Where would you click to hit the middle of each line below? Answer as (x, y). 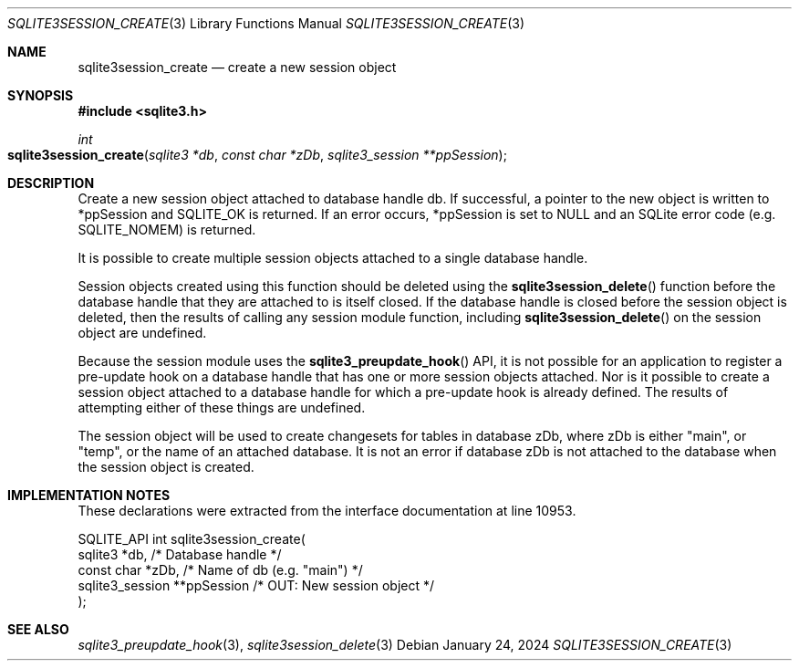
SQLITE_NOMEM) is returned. (167, 230)
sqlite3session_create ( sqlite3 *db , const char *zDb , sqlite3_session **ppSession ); (257, 155)
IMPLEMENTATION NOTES (89, 495)
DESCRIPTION (51, 183)
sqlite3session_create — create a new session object (237, 67)
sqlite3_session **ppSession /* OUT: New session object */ (256, 585)
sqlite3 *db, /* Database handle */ (180, 554)
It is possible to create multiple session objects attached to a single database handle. (333, 258)
